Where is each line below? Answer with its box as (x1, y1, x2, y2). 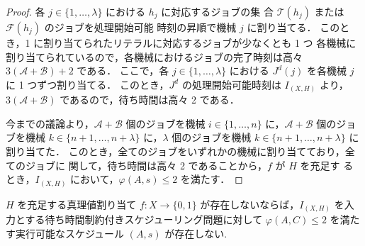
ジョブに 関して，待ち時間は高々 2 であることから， (25, 157, 268, 172)
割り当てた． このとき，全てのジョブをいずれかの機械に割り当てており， (6, 144, 345, 159)
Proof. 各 (6, 4, 45, 18)
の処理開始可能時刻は (181, 77, 281, 91)
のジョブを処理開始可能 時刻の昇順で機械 (44, 20, 237, 34)
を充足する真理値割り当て (17, 196, 137, 211)
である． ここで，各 (77, 63, 169, 78)
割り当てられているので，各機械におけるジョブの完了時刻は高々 (6, 49, 303, 64)
